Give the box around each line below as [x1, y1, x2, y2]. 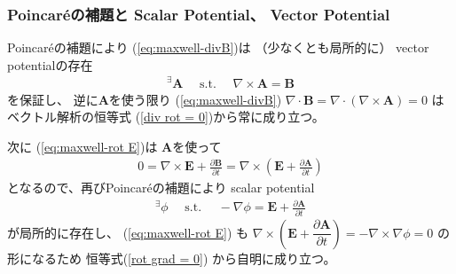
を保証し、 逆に [7, 90, 98, 108]
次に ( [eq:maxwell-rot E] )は [7, 137, 158, 155]
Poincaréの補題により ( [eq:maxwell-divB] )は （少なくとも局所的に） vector [7, 38, 429, 57]
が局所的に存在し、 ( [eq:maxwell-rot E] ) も [7, 223, 249, 241]
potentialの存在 [7, 55, 93, 74]
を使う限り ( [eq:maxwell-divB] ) [108, 90, 282, 108]
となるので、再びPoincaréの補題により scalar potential [7, 178, 315, 197]
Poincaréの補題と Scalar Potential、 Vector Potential [7, 3, 390, 25]
